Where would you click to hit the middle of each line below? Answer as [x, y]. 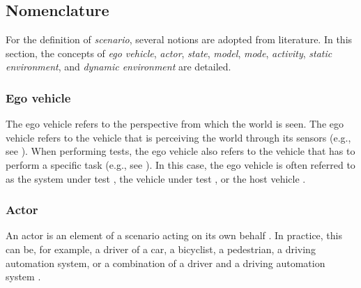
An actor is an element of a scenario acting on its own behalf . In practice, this [174, 235]
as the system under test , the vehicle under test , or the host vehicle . [156, 178]
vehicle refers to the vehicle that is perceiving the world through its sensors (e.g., [178, 137]
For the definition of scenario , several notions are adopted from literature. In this [179, 39]
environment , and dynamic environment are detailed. [118, 67]
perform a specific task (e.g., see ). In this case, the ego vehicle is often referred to [180, 164]
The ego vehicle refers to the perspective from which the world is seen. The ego [175, 124]
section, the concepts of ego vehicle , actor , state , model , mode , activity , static [169, 53]
